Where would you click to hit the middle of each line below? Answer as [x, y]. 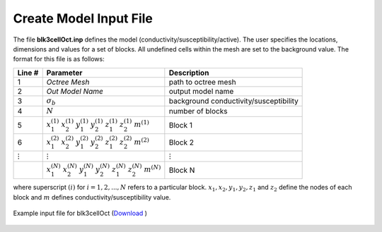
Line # [28, 73]
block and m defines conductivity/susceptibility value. [92, 197]
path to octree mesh [202, 82]
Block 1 [181, 125]
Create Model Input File [83, 18]
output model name [201, 91]
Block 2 [181, 142]
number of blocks [198, 111]
